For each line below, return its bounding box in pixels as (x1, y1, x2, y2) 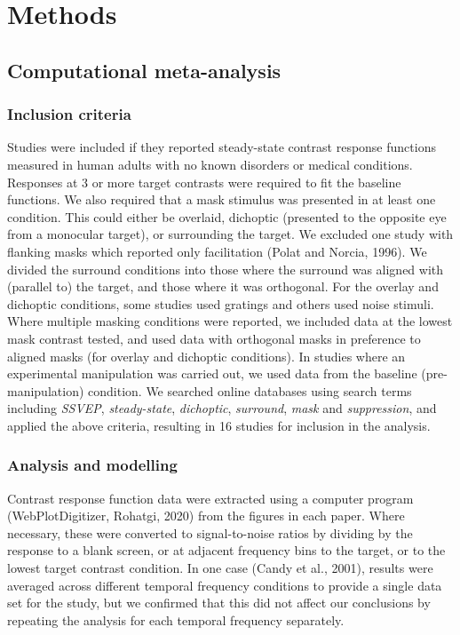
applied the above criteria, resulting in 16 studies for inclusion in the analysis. (7, 416, 431, 434)
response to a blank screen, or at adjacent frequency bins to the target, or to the (7, 541, 446, 560)
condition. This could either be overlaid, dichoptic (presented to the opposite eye (7, 207, 447, 226)
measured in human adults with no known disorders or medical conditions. (7, 155, 413, 173)
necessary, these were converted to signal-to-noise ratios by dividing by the (7, 523, 413, 542)
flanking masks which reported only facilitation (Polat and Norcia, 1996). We (7, 242, 427, 260)
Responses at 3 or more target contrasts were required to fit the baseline (7, 172, 401, 191)
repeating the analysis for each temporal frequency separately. (7, 610, 345, 629)
